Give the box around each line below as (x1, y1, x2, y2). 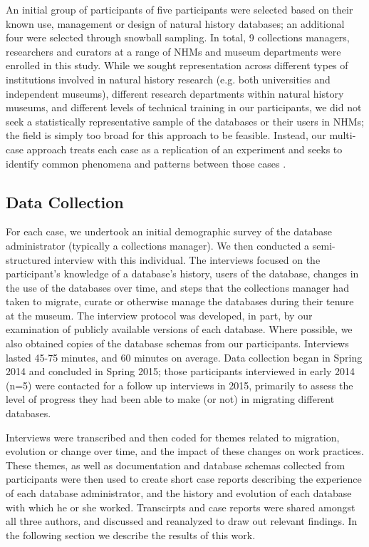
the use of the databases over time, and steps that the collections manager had (6, 280, 349, 295)
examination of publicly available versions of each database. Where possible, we (6, 322, 353, 337)
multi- (329, 128, 356, 143)
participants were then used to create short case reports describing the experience (6, 471, 362, 486)
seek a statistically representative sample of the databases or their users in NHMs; (6, 113, 364, 128)
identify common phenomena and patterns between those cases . (6, 155, 286, 170)
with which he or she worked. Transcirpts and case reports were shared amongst (6, 499, 355, 514)
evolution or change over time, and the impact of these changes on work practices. (6, 444, 364, 459)
